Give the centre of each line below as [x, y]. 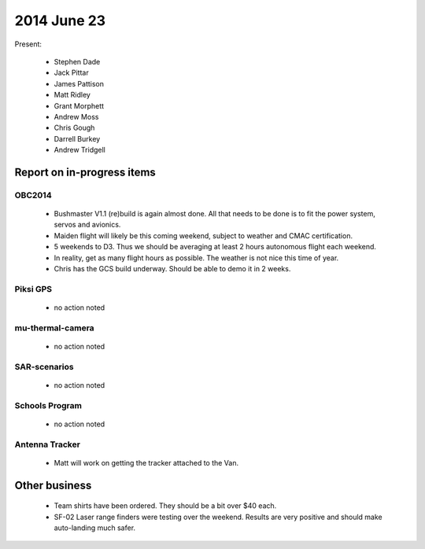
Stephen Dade [77, 61]
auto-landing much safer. [95, 528]
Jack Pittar [72, 73]
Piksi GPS [33, 289]
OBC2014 [33, 195]
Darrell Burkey [77, 138]
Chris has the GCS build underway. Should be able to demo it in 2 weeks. [172, 268]
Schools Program [48, 405]
